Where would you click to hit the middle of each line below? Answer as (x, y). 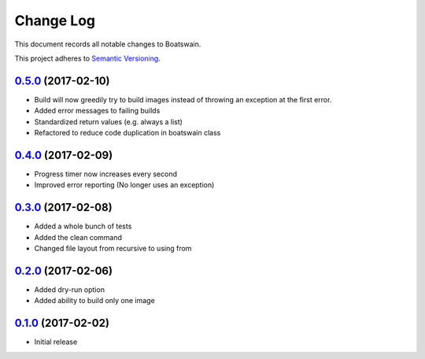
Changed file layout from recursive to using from (113, 248)
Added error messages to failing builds (97, 111)
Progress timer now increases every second (105, 174)
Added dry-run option (70, 289)
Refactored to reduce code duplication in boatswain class (128, 133)
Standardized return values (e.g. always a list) (108, 121)
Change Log (55, 20)
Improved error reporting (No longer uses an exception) (124, 185)
